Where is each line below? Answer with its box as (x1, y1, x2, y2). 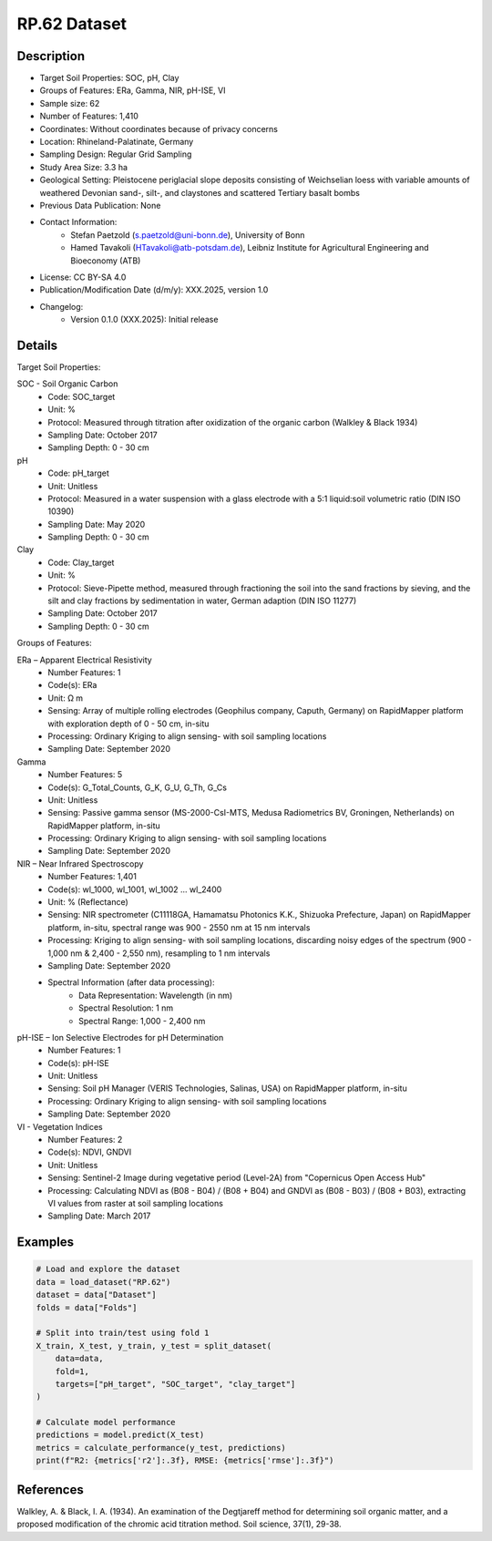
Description (16, 48, 86, 64)
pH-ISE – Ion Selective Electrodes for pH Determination (16, 1032, 224, 1043)
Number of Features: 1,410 (39, 110, 138, 122)
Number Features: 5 (47, 769, 123, 780)
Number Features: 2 (47, 1135, 123, 1145)
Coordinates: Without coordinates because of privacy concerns (39, 123, 278, 134)
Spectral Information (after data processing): (47, 977, 215, 988)
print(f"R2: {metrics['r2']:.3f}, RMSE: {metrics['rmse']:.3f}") (36, 1455, 334, 1466)
